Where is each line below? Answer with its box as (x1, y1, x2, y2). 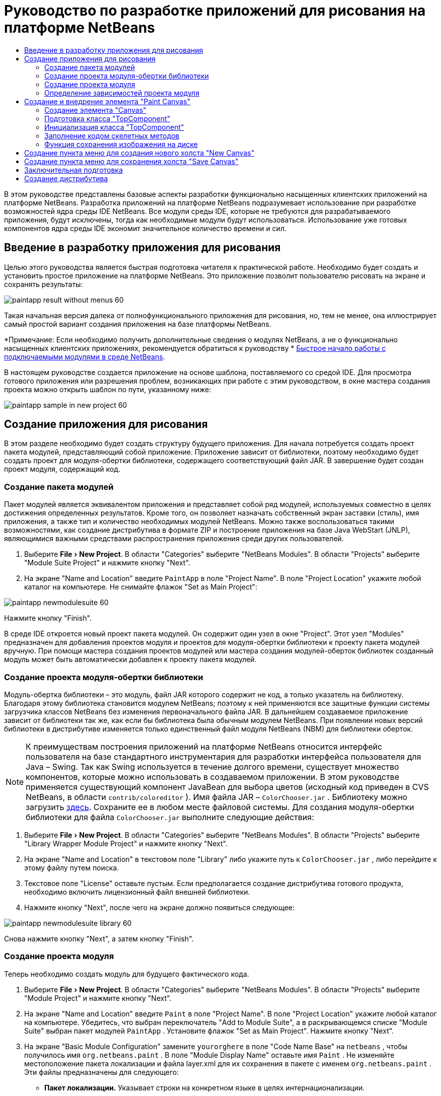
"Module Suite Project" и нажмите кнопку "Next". (24, 558, 190, 567)
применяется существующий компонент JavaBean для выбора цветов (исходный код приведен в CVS (26, 781, 429, 792)
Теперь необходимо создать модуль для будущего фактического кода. (4, 969, 249, 978)
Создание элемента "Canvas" (44, 105, 146, 114)
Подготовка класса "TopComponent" (44, 114, 171, 123)
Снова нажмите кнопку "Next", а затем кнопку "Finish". (4, 934, 194, 943)
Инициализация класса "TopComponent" (44, 122, 184, 131)
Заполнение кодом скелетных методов (44, 131, 180, 140)
